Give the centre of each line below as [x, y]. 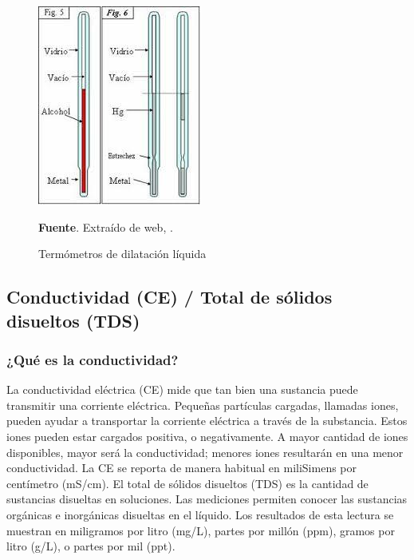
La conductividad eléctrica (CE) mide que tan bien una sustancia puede [182, 389]
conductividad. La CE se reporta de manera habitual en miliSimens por [182, 468]
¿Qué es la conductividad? [93, 359]
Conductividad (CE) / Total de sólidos [170, 297]
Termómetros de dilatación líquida [122, 254]
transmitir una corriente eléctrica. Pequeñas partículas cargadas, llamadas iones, [203, 405]
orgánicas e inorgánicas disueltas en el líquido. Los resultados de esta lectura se [200, 514]
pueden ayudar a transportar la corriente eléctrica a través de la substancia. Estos [207, 421]
